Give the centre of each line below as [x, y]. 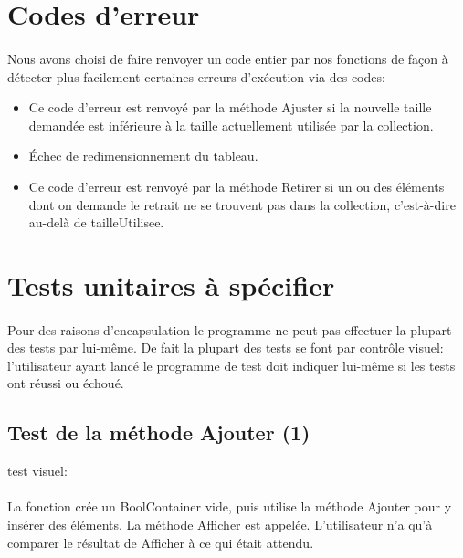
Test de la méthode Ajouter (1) [159, 432]
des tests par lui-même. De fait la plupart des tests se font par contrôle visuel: [226, 347]
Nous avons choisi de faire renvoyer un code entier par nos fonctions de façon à [228, 58]
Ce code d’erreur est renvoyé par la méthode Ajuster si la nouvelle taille [230, 107]
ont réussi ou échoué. [66, 383]
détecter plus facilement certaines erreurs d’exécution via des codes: [196, 76]
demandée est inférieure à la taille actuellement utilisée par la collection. [231, 125]
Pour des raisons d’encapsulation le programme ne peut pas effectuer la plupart [230, 329]
